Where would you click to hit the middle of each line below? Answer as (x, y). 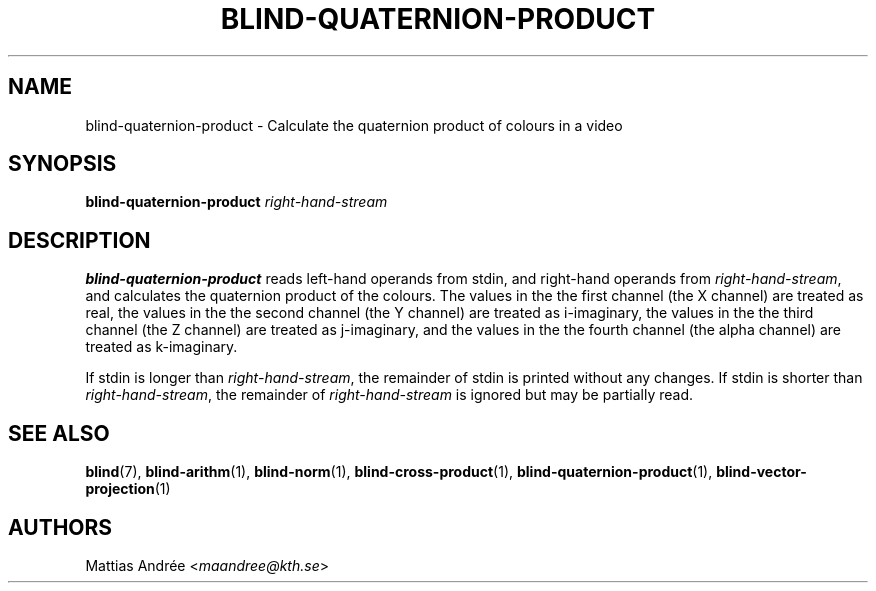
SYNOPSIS (62, 164)
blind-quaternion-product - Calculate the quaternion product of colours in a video (354, 125)
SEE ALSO (59, 433)
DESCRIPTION (79, 240)
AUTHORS (60, 527)
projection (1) (128, 489)
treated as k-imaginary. (161, 347)
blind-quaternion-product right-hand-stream (236, 202)
